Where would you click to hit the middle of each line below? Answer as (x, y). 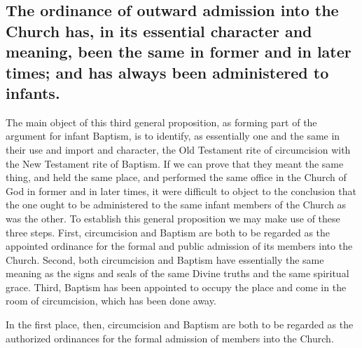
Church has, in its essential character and (159, 31)
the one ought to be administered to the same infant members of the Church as (176, 205)
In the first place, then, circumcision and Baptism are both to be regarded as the (180, 324)
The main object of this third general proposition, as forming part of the (161, 122)
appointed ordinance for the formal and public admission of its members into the (179, 246)
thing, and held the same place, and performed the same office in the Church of (176, 177)
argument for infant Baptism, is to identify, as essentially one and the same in (173, 136)
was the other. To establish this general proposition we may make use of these (173, 218)
